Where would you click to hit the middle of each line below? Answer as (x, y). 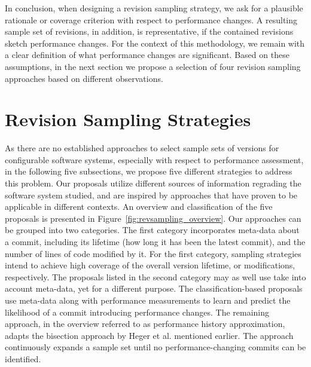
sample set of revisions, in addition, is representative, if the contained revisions (149, 31)
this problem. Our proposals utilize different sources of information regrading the (153, 183)
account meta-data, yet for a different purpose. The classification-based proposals (154, 288)
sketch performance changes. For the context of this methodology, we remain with (155, 43)
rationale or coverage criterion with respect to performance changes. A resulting (151, 19)
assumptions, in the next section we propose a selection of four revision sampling (153, 66)
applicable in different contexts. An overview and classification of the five (139, 207)
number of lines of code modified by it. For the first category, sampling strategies (153, 253)
